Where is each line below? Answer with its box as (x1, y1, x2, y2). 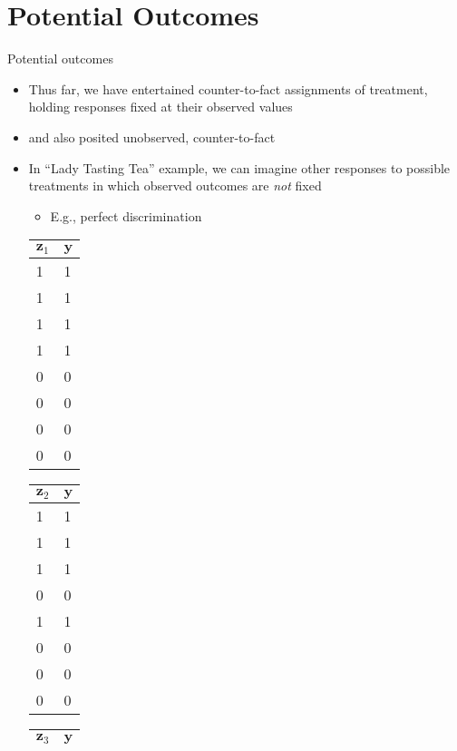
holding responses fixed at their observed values (28, 97, 293, 116)
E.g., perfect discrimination (50, 206, 202, 225)
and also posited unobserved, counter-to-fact (28, 127, 276, 146)
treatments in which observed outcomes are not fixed (28, 176, 322, 195)
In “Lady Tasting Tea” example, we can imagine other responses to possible (28, 158, 451, 177)
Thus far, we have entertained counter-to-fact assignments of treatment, (28, 79, 428, 98)
